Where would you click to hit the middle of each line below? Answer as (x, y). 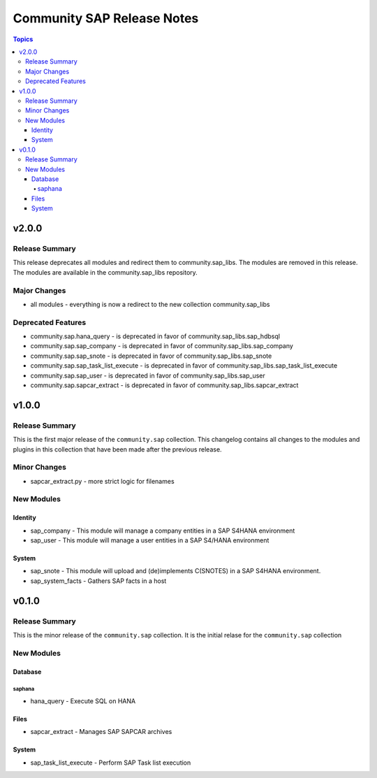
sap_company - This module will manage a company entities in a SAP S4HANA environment (163, 531)
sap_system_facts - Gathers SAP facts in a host (98, 581)
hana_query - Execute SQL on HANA (83, 701)
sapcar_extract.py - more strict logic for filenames (102, 481)
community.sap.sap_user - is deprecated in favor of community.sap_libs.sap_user (148, 375)
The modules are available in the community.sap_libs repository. (105, 272)
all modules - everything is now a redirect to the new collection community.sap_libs (150, 304)
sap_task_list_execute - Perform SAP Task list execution (111, 763)
